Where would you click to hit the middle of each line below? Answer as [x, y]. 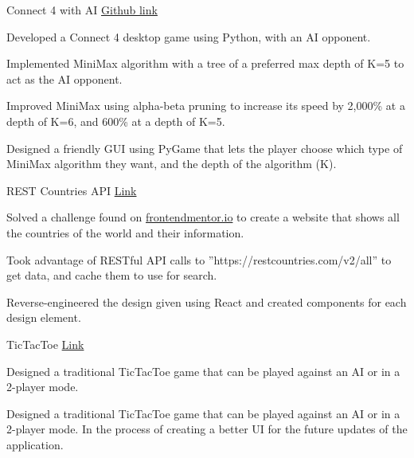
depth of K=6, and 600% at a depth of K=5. [116, 121]
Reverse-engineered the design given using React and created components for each [207, 301]
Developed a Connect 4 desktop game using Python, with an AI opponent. [189, 36]
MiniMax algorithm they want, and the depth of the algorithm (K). [172, 164]
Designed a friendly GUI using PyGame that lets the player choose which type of [205, 148]
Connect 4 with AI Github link [82, 10]
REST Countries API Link [72, 190]
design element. [44, 317]
